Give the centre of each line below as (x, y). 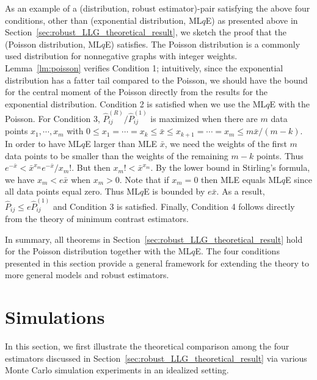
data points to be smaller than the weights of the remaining (117, 155)
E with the (290, 103)
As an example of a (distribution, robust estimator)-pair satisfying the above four (158, 8)
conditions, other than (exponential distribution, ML (104, 20)
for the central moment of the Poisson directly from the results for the (137, 92)
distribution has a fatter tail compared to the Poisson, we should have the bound (156, 80)
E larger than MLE (121, 143)
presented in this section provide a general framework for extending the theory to (157, 263)
